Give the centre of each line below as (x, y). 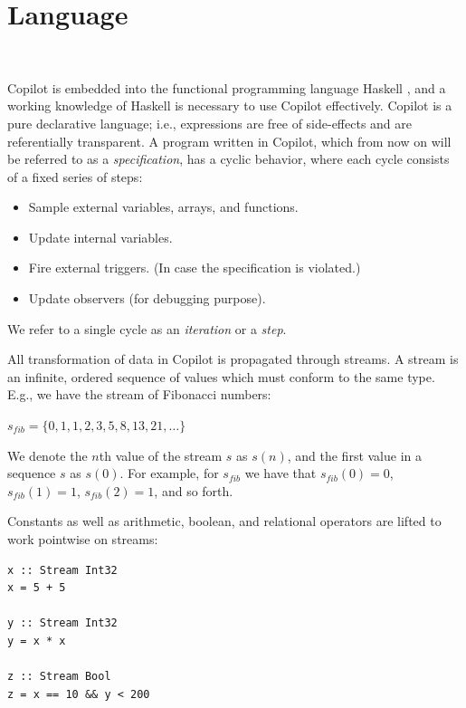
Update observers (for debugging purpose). (147, 298)
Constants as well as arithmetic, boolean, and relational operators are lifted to (224, 521)
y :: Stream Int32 (62, 623)
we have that (281, 473)
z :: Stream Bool (59, 677)
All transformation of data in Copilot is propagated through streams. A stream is (233, 359)
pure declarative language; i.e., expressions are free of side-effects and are (210, 123)
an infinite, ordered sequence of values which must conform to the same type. (221, 376)
